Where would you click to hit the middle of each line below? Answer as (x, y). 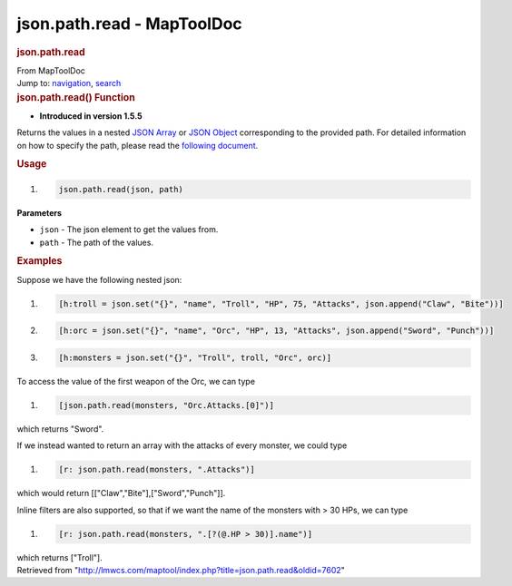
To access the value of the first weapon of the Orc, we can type (136, 381)
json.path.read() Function (76, 97)
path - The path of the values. (97, 242)
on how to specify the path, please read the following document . (138, 145)
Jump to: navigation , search (69, 83)
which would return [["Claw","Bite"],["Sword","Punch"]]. (121, 493)
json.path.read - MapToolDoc (129, 24)
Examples (39, 261)
